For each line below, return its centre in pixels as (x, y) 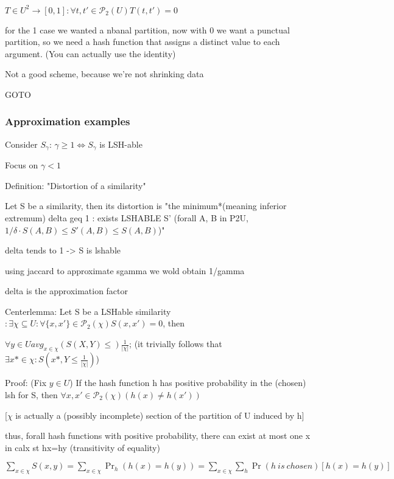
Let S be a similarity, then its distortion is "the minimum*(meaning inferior (146, 206)
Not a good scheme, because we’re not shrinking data (104, 74)
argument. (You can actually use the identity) (90, 53)
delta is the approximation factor (67, 291)
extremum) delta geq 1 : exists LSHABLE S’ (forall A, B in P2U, (127, 217)
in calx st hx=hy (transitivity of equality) (83, 447)
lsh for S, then (31, 394)
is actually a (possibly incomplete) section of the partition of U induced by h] (160, 415)
